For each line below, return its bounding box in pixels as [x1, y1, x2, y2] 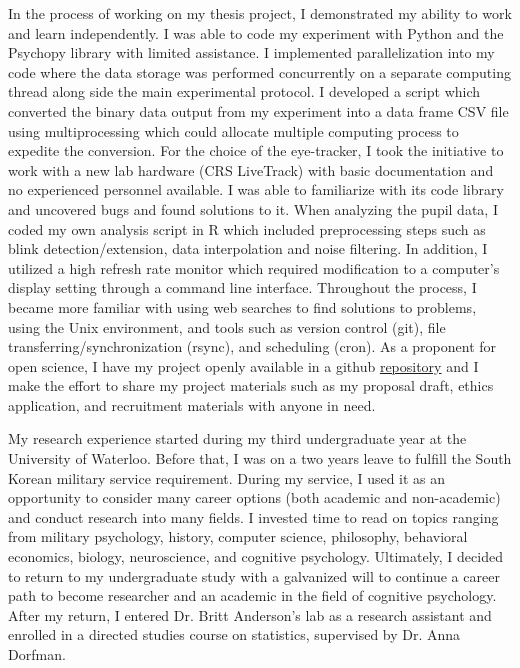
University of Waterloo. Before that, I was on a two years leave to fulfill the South [8, 448, 512, 469]
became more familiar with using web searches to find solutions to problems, [8, 296, 477, 317]
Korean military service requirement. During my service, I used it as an [8, 467, 446, 488]
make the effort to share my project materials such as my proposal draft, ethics [8, 375, 494, 396]
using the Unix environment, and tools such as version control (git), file [8, 316, 446, 337]
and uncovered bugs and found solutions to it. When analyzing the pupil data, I [8, 198, 498, 219]
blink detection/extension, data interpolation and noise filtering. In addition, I [8, 238, 488, 259]
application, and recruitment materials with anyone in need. [8, 394, 376, 415]
